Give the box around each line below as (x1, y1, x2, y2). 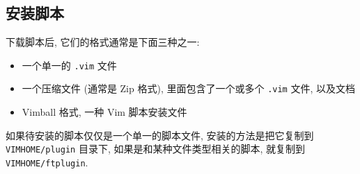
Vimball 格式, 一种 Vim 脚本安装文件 (22, 105, 187, 119)
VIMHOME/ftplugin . (6, 155, 88, 169)
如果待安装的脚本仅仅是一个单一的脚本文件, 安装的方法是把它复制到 (6, 128, 314, 142)
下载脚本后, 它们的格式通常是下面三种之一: (6, 35, 200, 49)
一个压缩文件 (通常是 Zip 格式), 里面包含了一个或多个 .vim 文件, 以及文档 (22, 81, 355, 96)
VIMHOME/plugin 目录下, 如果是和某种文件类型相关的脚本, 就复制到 (6, 141, 306, 156)
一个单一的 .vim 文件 (22, 58, 117, 72)
